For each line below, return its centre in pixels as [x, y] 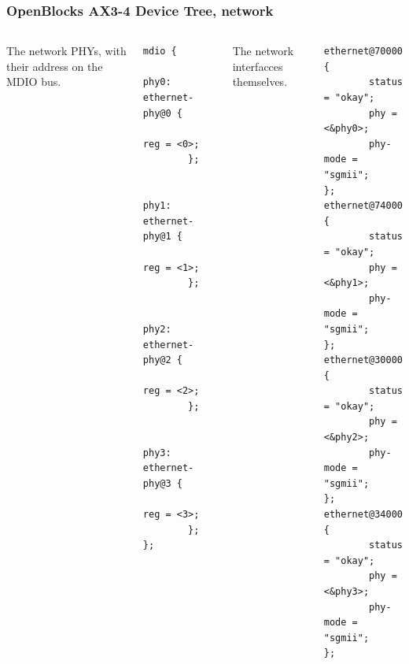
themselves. [260, 82]
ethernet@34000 [363, 515]
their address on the [55, 66]
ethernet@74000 [363, 206]
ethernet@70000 [363, 52]
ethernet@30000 [363, 360]
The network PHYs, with [66, 51]
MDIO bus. [34, 82]
